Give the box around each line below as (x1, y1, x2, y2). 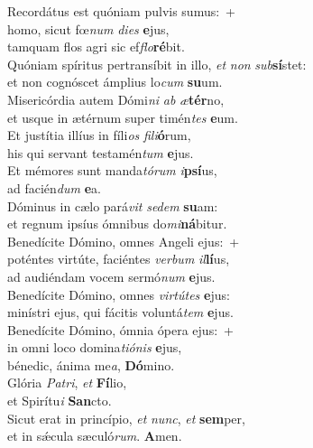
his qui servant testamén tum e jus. (7, 143, 194, 162)
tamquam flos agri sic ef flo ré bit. (7, 37, 185, 56)
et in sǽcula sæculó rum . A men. (7, 426, 182, 445)
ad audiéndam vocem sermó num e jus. (7, 266, 216, 285)
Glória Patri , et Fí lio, (7, 373, 127, 392)
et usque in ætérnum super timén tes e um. (7, 107, 238, 126)
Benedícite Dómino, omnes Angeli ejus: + (7, 231, 240, 250)
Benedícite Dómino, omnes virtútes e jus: (7, 285, 230, 303)
